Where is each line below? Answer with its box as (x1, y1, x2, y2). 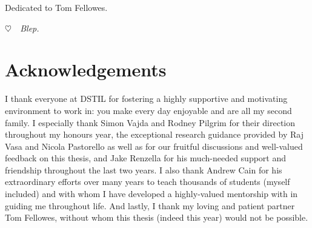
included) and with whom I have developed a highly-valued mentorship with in (5, 187, 298, 200)
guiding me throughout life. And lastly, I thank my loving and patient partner (5, 199, 295, 212)
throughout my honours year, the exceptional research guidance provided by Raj (5, 128, 304, 141)
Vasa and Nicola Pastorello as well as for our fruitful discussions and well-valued (5, 139, 303, 152)
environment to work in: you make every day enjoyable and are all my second (5, 104, 292, 116)
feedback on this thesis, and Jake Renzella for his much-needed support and (5, 152, 287, 164)
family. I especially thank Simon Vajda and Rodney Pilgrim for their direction (5, 116, 296, 129)
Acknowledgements (5, 57, 167, 82)
